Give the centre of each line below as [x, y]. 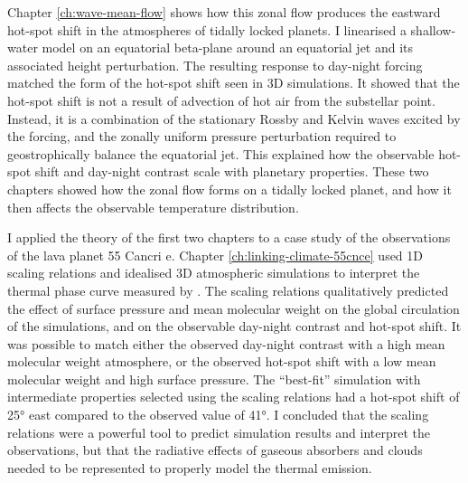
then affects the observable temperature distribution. [153, 207]
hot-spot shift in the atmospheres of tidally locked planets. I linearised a [207, 29]
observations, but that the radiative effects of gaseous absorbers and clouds [215, 450]
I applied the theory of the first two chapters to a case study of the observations [229, 237]
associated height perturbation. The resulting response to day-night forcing [215, 65]
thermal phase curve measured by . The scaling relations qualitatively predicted [228, 290]
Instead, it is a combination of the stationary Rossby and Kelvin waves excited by [234, 118]
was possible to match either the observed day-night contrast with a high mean [226, 343]
